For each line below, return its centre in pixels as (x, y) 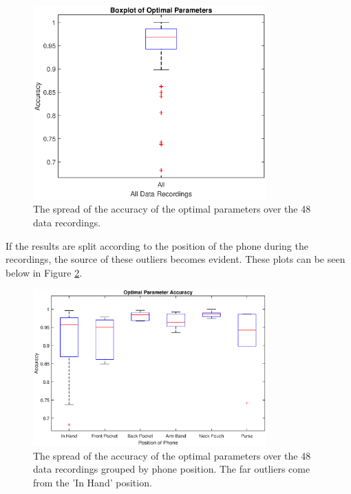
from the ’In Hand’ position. (93, 482)
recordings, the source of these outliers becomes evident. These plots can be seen (175, 259)
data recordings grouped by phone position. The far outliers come (172, 469)
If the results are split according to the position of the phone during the (157, 245)
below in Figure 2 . (44, 272)
